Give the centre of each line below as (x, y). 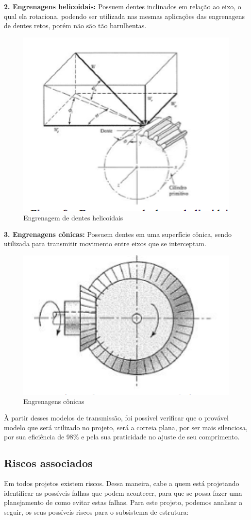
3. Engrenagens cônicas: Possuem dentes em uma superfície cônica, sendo (118, 234)
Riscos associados (48, 463)
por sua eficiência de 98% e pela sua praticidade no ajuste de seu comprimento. (122, 437)
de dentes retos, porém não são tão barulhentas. (75, 25)
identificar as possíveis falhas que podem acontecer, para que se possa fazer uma (123, 493)
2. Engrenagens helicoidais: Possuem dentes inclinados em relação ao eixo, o (123, 6)
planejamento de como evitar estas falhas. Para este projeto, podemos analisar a (123, 502)
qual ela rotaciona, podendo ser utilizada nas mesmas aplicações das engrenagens (125, 16)
